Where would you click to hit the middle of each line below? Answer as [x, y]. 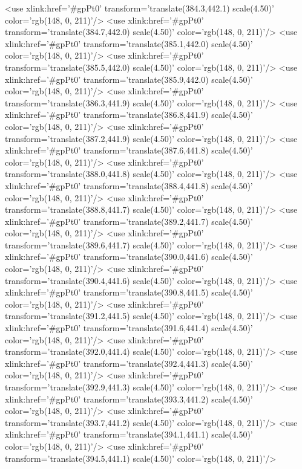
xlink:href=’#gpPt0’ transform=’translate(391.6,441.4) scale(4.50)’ [129, 328]
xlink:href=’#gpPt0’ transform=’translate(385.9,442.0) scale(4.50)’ [129, 79]
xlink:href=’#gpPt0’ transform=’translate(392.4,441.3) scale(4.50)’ [129, 363]
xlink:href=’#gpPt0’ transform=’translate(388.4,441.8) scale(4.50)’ [129, 185]
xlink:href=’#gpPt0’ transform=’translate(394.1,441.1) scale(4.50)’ [129, 434]
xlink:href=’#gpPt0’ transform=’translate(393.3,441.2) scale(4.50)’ [129, 399]
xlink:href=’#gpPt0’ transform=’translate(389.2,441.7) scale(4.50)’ [129, 221]
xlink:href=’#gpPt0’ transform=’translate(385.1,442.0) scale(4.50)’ [129, 43]
